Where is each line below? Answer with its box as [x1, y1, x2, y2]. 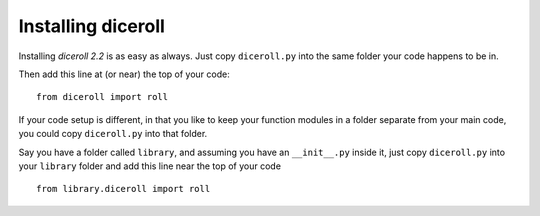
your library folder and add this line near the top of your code [18, 160, 282, 172]
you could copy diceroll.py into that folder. [18, 128, 208, 140]
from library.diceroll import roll [36, 183, 211, 195]
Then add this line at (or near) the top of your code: [18, 68, 230, 80]
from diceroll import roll [36, 91, 169, 103]
